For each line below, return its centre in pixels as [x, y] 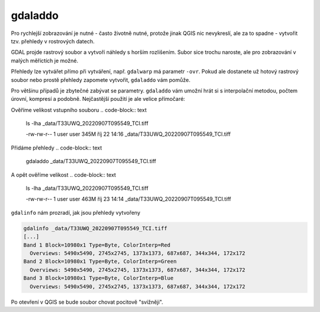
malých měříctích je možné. [44, 61]
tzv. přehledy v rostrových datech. [53, 41]
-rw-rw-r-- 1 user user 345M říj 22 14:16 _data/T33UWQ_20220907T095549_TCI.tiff [128, 134]
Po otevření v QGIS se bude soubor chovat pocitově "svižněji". [87, 302]
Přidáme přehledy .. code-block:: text [56, 148]
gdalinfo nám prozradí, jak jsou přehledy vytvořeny [76, 212]
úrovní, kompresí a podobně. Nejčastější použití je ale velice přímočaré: [98, 99]
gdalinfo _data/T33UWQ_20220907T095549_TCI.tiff [95, 228]
